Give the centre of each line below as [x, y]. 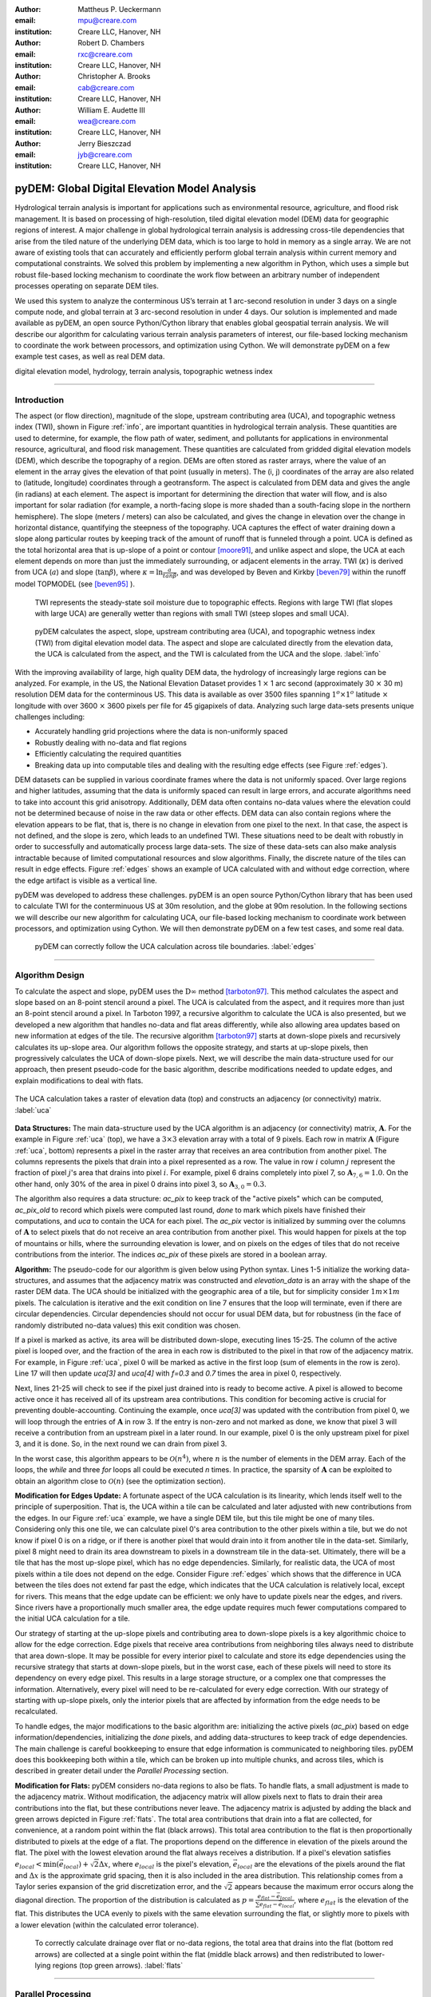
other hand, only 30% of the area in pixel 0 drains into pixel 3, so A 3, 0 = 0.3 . [140, 1185]
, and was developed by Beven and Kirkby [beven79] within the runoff [291, 572]
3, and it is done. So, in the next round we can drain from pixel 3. [121, 1444]
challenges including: [50, 717]
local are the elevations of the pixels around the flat [321, 1865]
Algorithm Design [49, 975]
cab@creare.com [106, 87]
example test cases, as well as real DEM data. [90, 356]
